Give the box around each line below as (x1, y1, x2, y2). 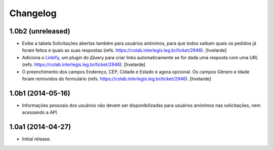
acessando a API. (22, 109, 59, 116)
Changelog (9, 8, 57, 19)
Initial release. (22, 136, 51, 142)
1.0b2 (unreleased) (9, 27, 71, 35)
